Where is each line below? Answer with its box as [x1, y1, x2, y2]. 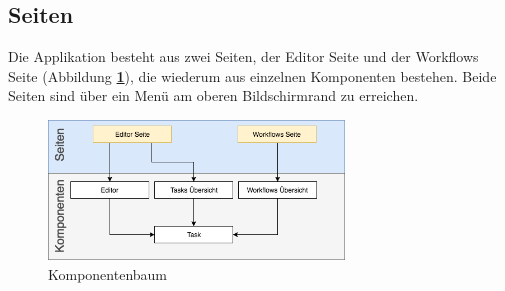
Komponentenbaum [48, 263, 168, 284]
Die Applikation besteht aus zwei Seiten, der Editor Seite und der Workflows [8, 46, 479, 67]
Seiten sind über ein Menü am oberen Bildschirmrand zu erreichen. [8, 85, 419, 106]
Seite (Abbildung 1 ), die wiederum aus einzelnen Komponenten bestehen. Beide [8, 65, 497, 86]
